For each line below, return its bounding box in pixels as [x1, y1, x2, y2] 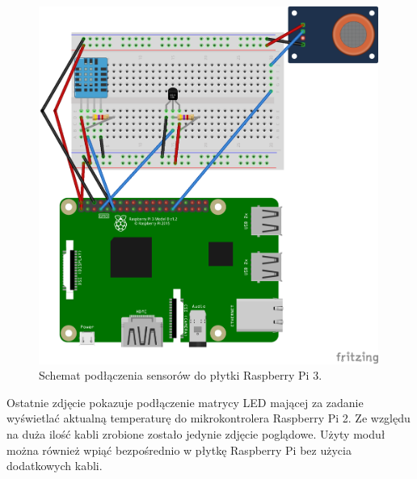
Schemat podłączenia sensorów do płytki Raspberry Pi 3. [39, 367, 322, 384]
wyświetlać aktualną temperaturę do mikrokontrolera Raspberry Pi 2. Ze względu [6, 410, 411, 426]
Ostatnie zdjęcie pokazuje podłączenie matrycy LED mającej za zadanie [6, 393, 364, 410]
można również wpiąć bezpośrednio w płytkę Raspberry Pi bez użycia [6, 441, 352, 458]
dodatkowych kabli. [6, 457, 103, 474]
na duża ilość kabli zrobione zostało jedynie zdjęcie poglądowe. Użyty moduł [6, 426, 385, 443]
